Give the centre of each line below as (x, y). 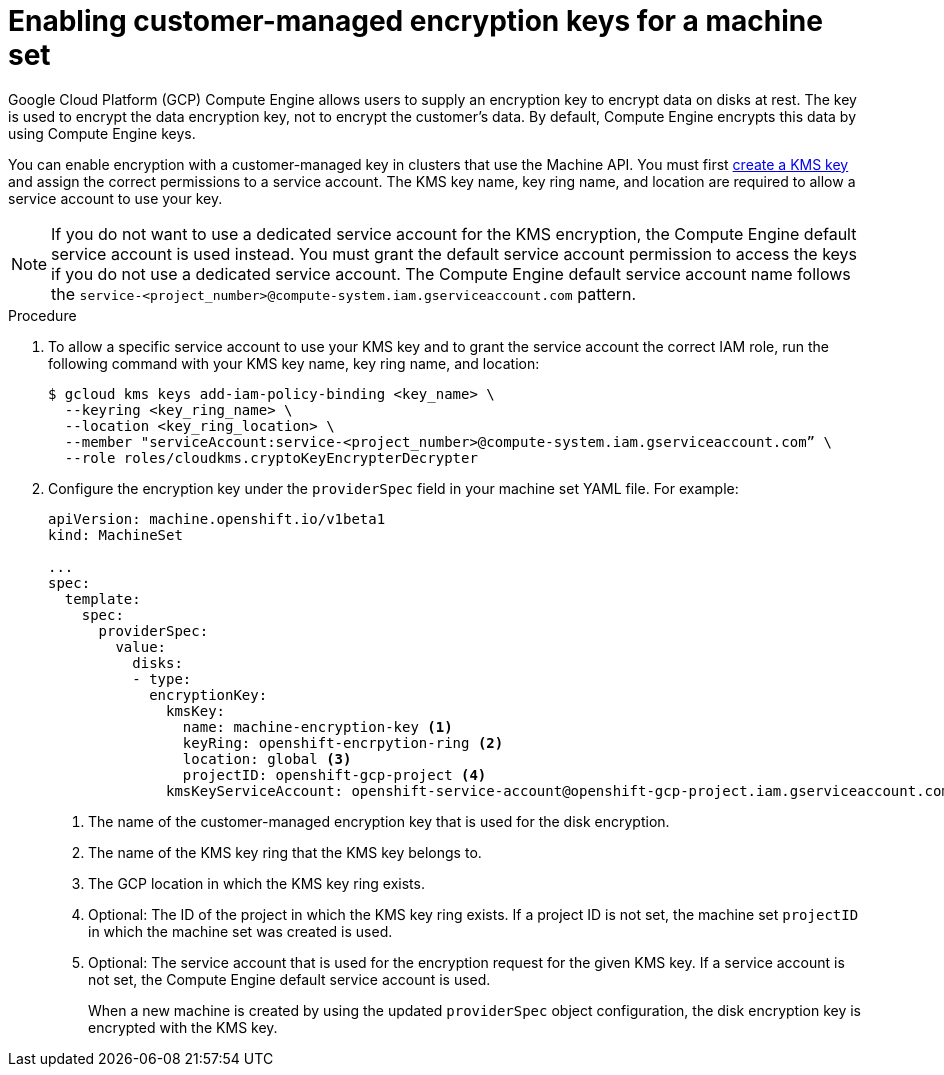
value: (141, 646)
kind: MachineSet (115, 534)
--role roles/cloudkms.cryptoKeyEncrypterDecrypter (271, 457)
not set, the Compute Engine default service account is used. (289, 979)
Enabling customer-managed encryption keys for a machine (415, 21)
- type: (162, 678)
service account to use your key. (115, 198)
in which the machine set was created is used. (240, 931)
